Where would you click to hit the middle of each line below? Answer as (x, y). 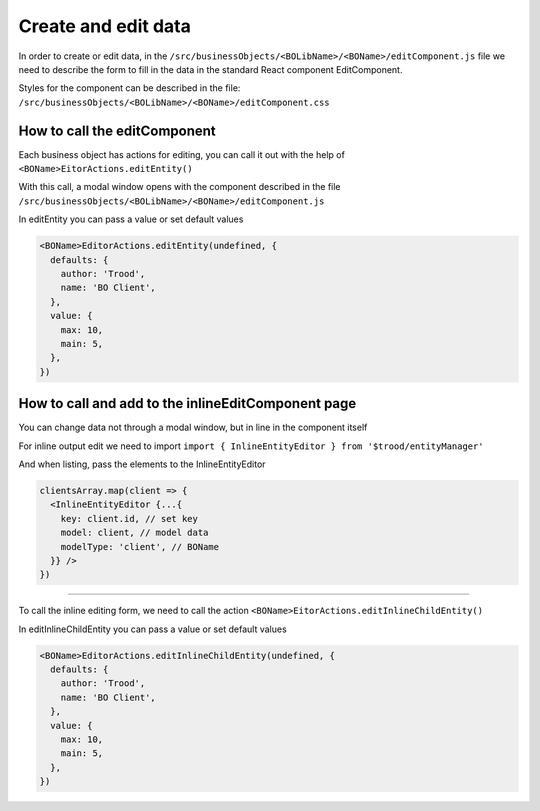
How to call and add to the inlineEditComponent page (187, 403)
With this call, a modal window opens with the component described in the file (179, 187)
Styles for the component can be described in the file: (129, 88)
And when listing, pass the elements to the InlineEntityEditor (142, 464)
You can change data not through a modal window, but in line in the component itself (193, 427)
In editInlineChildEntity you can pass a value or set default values (152, 629)
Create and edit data (105, 26)
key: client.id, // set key (129, 518)
